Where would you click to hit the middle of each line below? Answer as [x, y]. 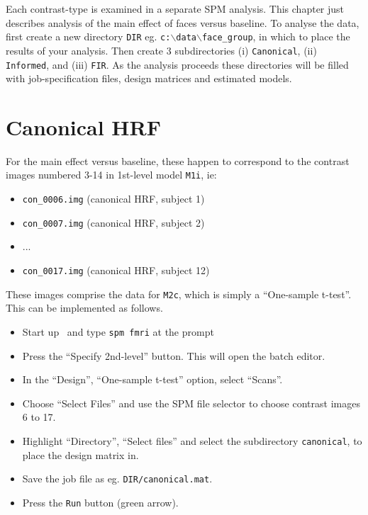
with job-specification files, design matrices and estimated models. [149, 78]
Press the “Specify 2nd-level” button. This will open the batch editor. [174, 355]
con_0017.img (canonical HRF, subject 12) [116, 270]
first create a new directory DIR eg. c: [88, 36]
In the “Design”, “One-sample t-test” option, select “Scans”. [152, 379]
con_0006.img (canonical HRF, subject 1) [113, 199]
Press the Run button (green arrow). [100, 502]
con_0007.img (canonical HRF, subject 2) [113, 222]
